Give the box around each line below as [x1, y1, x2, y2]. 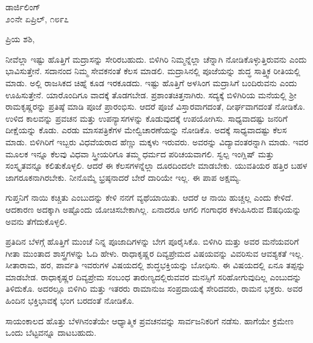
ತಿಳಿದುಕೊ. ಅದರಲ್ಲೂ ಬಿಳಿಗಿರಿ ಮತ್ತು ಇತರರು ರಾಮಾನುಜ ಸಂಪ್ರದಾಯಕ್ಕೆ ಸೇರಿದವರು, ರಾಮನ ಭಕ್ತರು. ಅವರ [5, 282, 303, 295]
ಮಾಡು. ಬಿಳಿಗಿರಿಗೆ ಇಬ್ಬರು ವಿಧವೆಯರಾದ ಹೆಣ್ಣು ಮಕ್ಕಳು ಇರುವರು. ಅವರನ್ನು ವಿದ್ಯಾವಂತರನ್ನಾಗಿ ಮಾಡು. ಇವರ [5, 135, 309, 148]
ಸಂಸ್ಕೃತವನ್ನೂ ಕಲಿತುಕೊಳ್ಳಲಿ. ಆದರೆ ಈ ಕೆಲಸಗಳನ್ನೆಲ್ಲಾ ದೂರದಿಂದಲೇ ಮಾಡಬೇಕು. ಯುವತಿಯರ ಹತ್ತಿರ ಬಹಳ [5, 159, 308, 172]
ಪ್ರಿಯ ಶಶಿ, [5, 33, 35, 45]
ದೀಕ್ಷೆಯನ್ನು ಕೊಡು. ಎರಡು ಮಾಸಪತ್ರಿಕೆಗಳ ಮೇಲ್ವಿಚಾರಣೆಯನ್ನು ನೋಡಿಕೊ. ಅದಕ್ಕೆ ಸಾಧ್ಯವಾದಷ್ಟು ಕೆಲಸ [5, 124, 287, 136]
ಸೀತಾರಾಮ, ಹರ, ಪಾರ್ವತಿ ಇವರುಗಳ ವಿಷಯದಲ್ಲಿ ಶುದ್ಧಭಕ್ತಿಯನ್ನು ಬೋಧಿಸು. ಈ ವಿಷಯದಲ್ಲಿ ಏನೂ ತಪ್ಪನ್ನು [5, 259, 306, 271]
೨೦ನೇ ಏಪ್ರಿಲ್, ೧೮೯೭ [5, 12, 69, 25]
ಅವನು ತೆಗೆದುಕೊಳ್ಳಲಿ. [5, 215, 67, 227]
